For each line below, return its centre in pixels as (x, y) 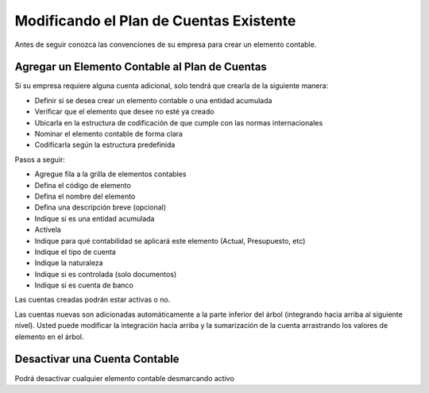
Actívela (48, 229)
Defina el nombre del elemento (85, 196)
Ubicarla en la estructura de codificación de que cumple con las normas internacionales (179, 122)
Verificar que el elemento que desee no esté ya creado (124, 112)
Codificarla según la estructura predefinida (105, 145)
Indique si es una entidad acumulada (95, 218)
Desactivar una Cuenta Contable (97, 359)
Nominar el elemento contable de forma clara (108, 134)
